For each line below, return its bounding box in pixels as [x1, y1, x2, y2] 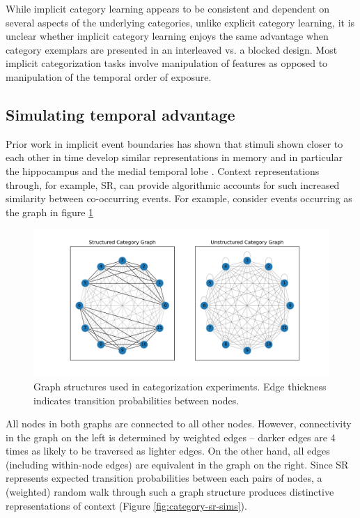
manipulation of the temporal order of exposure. [6, 69, 212, 84]
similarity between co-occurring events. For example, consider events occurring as [6, 191, 352, 206]
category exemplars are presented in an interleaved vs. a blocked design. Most [6, 42, 338, 56]
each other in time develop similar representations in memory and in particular [6, 150, 343, 165]
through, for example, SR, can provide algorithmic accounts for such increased [6, 177, 340, 192]
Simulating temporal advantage [6, 103, 235, 125]
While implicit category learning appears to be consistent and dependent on [6, 1, 330, 15]
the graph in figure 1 [6, 204, 94, 219]
